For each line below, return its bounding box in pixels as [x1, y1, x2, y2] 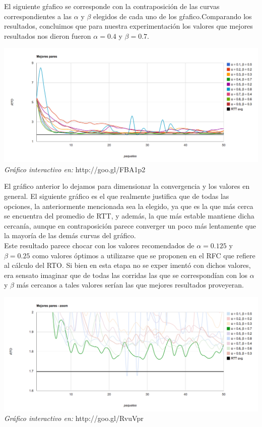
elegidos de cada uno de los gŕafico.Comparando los [93, 11, 252, 21]
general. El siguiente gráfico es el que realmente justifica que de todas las [4, 191, 229, 201]
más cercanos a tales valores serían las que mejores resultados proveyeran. [16, 279, 244, 290]
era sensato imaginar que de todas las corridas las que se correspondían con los [4, 269, 248, 280]
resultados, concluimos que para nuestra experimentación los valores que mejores [4, 21, 253, 31]
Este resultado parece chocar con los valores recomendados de [4, 240, 194, 251]
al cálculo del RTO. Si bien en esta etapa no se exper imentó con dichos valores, [4, 260, 251, 270]
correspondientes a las [4, 11, 72, 21]
